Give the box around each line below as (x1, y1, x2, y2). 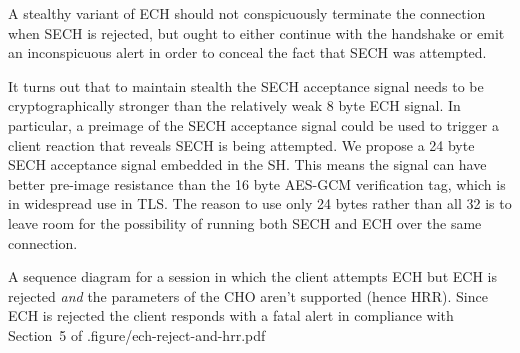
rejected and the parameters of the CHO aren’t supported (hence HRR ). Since (8, 285, 488, 306)
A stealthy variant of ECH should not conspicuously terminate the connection (8, 3, 486, 23)
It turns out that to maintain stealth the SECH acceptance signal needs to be (8, 75, 484, 96)
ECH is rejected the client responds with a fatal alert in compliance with (8, 305, 454, 326)
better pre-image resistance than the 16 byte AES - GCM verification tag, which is (8, 173, 506, 194)
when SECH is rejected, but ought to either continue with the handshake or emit (8, 22, 505, 43)
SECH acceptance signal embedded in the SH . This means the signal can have (8, 154, 487, 175)
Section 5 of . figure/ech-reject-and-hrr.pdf (8, 324, 266, 345)
